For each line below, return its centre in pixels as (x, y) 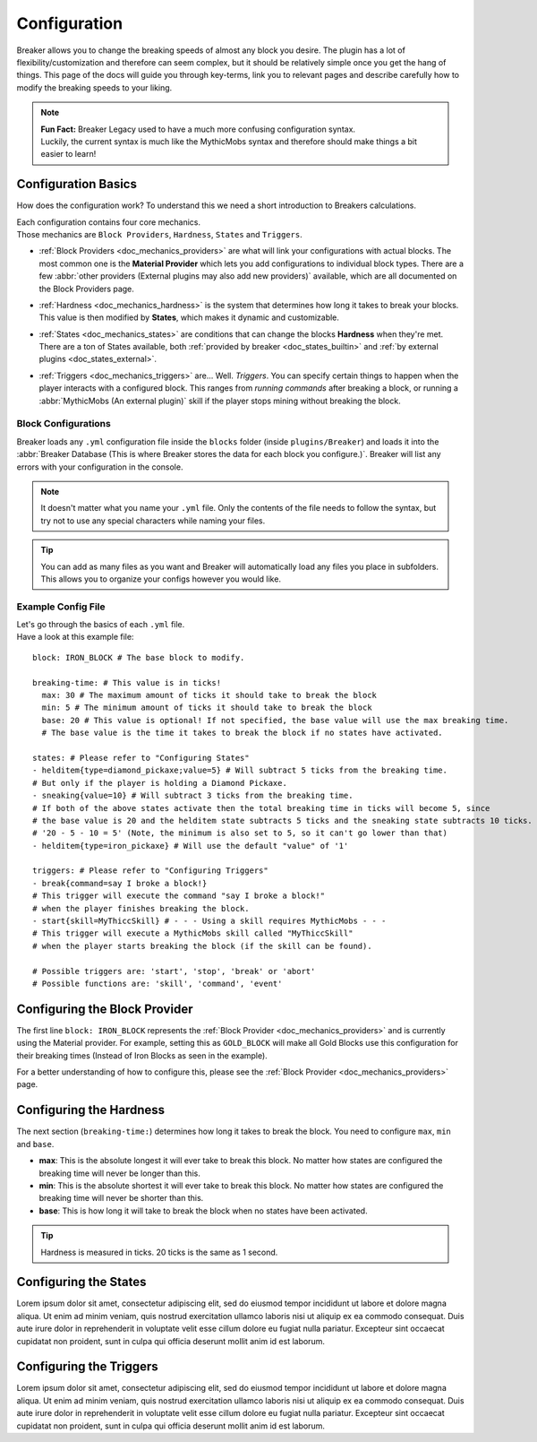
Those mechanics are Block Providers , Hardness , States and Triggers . (160, 234)
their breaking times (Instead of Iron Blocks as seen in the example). (142, 1055)
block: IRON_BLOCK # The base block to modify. (139, 657)
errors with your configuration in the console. (100, 467)
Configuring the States (81, 1282)
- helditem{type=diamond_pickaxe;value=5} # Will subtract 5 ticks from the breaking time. (240, 770)
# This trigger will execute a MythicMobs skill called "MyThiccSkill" (193, 933)
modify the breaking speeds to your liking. (94, 87)
